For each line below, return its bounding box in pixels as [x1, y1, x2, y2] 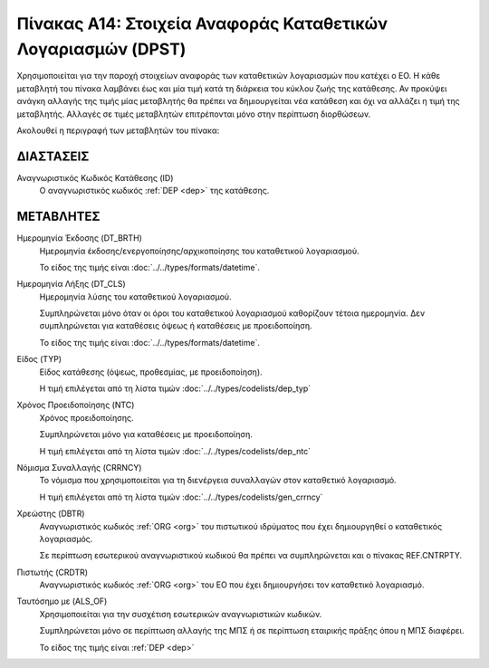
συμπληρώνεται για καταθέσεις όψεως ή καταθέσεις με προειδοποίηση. [39, 320, 312, 331]
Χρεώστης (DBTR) [16, 508, 85, 520]
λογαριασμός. [39, 533, 93, 544]
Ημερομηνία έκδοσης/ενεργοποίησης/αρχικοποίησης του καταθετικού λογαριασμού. [39, 245, 360, 256]
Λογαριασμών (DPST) [16, 39, 187, 59]
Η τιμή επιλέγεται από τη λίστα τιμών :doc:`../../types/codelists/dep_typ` [39, 383, 312, 394]
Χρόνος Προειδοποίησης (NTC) [16, 399, 135, 411]
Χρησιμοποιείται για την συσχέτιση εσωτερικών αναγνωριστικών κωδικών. [39, 608, 322, 619]
